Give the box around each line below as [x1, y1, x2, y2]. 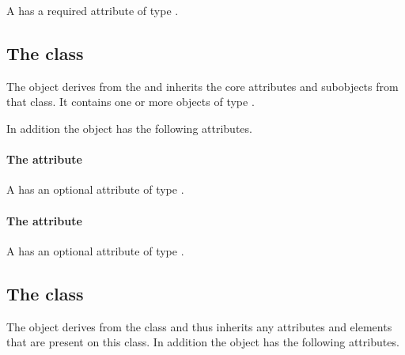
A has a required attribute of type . [6, 2, 179, 18]
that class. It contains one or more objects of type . [6, 93, 255, 110]
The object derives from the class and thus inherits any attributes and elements [6, 318, 392, 334]
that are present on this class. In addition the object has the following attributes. [6, 334, 399, 350]
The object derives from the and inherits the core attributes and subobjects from [6, 77, 399, 94]
